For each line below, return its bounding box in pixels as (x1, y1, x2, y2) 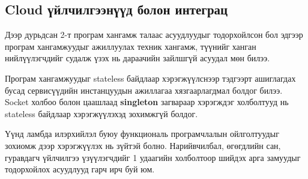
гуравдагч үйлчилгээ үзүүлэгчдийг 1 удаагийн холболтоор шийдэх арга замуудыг (5, 151, 301, 163)
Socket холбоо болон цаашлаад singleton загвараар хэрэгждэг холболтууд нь (5, 96, 289, 108)
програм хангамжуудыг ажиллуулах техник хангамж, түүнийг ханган (5, 40, 256, 52)
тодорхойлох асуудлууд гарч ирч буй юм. (5, 163, 155, 175)
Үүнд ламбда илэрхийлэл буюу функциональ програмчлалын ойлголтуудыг (5, 127, 279, 140)
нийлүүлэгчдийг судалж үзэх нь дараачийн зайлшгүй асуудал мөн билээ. (5, 52, 270, 64)
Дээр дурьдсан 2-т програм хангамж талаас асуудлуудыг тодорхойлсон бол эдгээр (5, 28, 303, 41)
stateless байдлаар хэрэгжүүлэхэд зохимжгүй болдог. (5, 107, 198, 120)
